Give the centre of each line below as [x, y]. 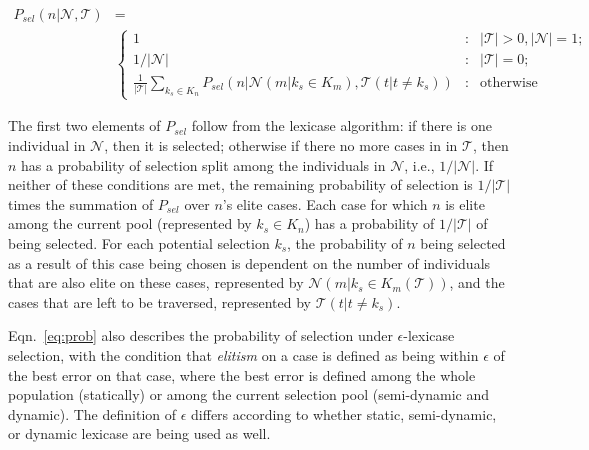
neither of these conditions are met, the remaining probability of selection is [240, 184]
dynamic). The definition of [92, 413]
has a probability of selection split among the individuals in [203, 164]
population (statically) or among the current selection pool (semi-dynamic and [249, 394]
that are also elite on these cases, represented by [156, 282]
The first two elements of [84, 125]
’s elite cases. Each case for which [325, 203]
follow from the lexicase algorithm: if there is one [341, 125]
